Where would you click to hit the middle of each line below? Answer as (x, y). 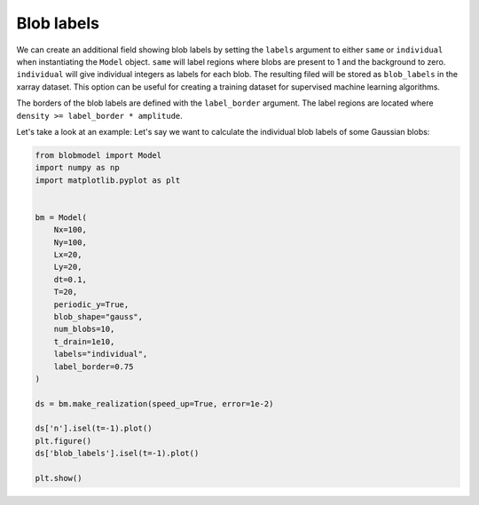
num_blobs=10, (84, 329)
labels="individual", (101, 354)
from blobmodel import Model (98, 155)
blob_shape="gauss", (98, 316)
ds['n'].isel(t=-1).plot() (94, 429)
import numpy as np (77, 168)
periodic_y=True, (91, 304)
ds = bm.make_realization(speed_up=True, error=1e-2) (154, 403)
